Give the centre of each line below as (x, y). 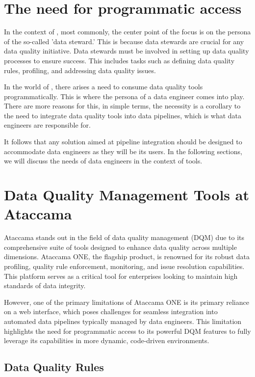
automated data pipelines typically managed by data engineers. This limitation (123, 321)
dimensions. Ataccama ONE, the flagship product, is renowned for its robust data (127, 256)
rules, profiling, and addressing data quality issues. (80, 70)
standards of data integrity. (45, 285)
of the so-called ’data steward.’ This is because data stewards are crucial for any (124, 41)
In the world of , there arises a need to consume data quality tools (103, 87)
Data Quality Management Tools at (127, 195)
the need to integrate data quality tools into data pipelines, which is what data (123, 115)
